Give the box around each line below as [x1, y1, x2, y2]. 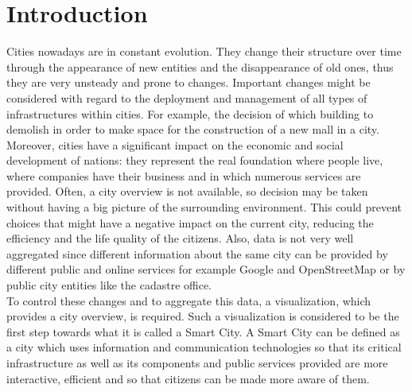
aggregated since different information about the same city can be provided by [6, 245, 388, 262]
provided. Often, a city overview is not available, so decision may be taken [6, 183, 368, 200]
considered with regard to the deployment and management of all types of [6, 89, 367, 106]
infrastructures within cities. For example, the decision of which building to [6, 105, 374, 122]
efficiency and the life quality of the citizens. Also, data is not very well [6, 230, 354, 246]
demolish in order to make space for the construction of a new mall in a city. [6, 121, 379, 138]
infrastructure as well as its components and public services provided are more [6, 355, 388, 371]
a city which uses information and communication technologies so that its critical [6, 339, 402, 355]
